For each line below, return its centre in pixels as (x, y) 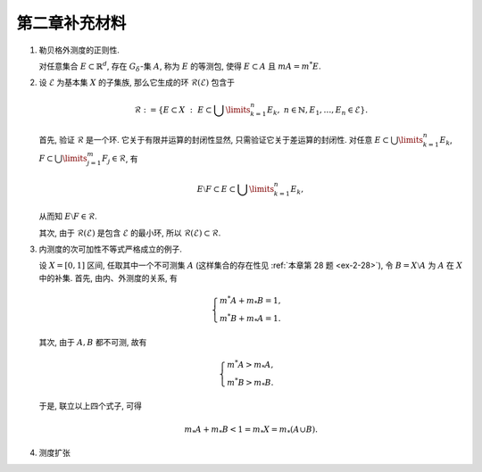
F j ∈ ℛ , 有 (120, 159)
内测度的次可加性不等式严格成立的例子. (111, 249)
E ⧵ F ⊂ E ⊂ (216, 189)
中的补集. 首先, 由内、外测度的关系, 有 (108, 277)
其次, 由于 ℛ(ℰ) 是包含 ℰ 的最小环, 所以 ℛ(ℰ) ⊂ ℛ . (130, 233)
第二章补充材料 (71, 23)
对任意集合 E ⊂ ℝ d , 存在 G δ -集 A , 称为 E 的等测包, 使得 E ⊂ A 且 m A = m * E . (180, 66)
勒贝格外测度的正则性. (79, 50)
